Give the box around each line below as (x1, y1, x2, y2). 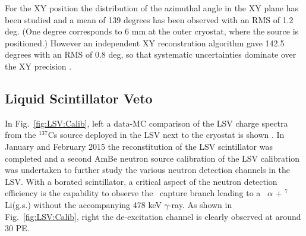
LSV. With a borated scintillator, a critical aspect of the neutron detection (5, 175, 277, 187)
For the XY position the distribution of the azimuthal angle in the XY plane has (5, 2, 299, 14)
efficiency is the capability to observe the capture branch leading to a (5, 187, 261, 199)
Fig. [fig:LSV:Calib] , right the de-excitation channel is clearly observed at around (5, 210, 301, 222)
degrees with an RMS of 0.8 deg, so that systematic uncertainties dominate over (5, 48, 296, 61)
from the (5, 128, 36, 141)
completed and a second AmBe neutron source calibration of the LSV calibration (5, 152, 300, 164)
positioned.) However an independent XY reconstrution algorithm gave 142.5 (5, 36, 285, 49)
